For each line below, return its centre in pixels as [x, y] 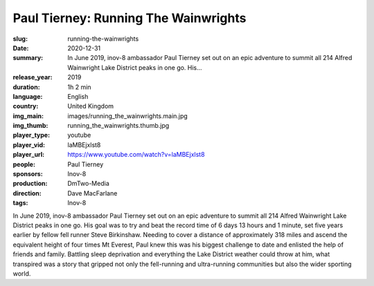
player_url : [29, 155]
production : [30, 184]
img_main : [28, 116]
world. [22, 274]
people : [24, 164]
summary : [28, 58]
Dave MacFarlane [92, 193]
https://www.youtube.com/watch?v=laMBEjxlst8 [136, 155]
